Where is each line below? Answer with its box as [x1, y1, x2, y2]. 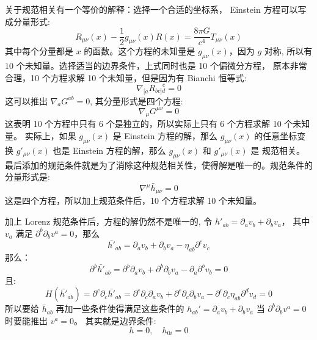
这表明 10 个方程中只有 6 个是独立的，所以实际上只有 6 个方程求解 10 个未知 [5, 117, 310, 130]
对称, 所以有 [264, 45, 313, 57]
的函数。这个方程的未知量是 [84, 45, 195, 57]
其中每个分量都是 [5, 45, 73, 57]
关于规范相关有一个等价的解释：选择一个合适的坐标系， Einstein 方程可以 [5, 3, 298, 15]
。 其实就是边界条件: [74, 314, 156, 327]
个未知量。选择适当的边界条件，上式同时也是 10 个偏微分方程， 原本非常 [16, 59, 307, 72]
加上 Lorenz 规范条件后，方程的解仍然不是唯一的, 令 [5, 215, 213, 228]
